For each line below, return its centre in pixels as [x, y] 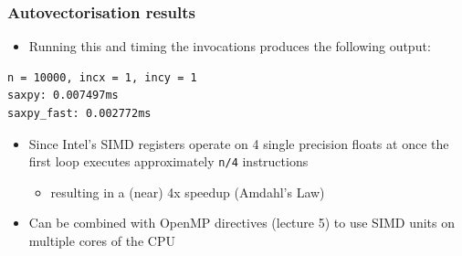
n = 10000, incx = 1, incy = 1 [102, 77]
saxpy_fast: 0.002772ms [79, 113]
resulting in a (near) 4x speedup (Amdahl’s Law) [188, 192]
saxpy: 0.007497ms [63, 96]
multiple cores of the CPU [102, 241]
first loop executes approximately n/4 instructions [168, 161]
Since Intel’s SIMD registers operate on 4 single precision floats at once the [239, 143]
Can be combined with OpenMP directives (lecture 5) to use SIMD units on [241, 223]
